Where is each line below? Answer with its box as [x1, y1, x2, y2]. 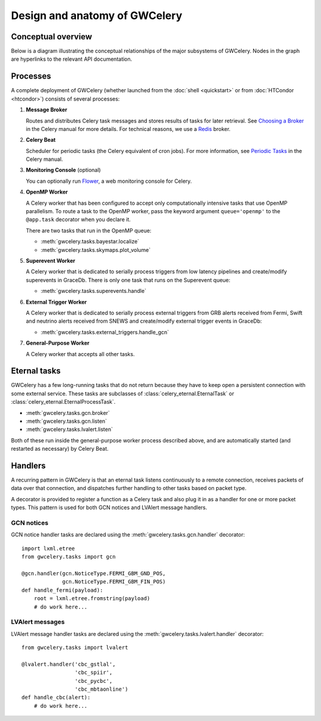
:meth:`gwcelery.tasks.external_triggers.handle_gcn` [40, 328, 169, 336]
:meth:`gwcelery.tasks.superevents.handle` [40, 288, 147, 295]
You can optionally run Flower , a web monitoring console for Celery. [26, 177, 193, 185]
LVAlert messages [11, 618, 65, 626]
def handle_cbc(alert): [21, 694, 91, 701]
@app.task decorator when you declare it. [26, 216, 131, 223]
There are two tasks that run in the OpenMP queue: [26, 227, 152, 234]
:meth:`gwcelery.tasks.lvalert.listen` [26, 426, 113, 433]
